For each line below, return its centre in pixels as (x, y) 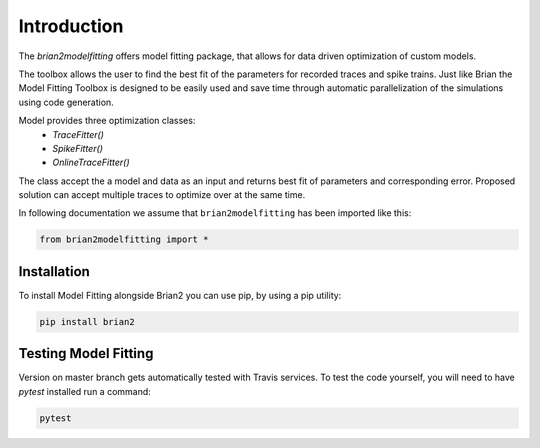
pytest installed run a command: (85, 391)
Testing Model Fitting (86, 353)
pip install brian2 (87, 321)
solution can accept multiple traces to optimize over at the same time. (162, 195)
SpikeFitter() (78, 148)
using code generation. (66, 102)
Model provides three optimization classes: (107, 121)
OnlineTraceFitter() (91, 162)
